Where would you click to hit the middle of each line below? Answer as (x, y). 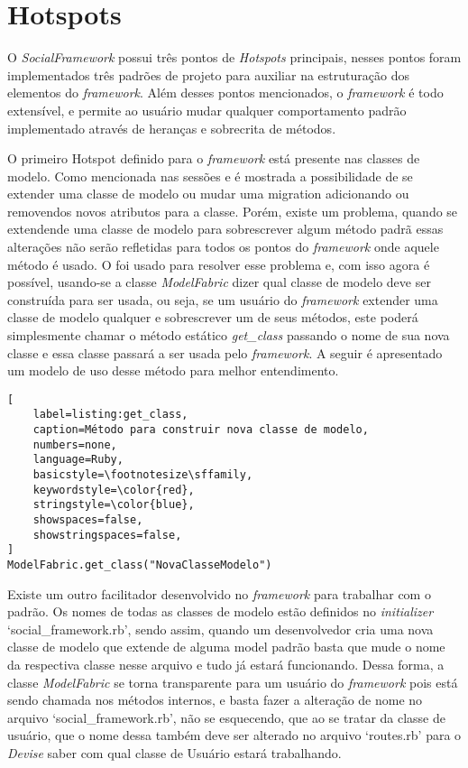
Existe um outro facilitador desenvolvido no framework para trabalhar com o (219, 593)
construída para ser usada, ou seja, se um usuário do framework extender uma (223, 299)
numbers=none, (75, 444)
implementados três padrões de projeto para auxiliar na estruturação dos (208, 74)
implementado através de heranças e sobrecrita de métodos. (172, 128)
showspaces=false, (88, 520)
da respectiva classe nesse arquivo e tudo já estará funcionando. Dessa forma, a (226, 665)
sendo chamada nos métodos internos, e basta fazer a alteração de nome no (215, 700)
